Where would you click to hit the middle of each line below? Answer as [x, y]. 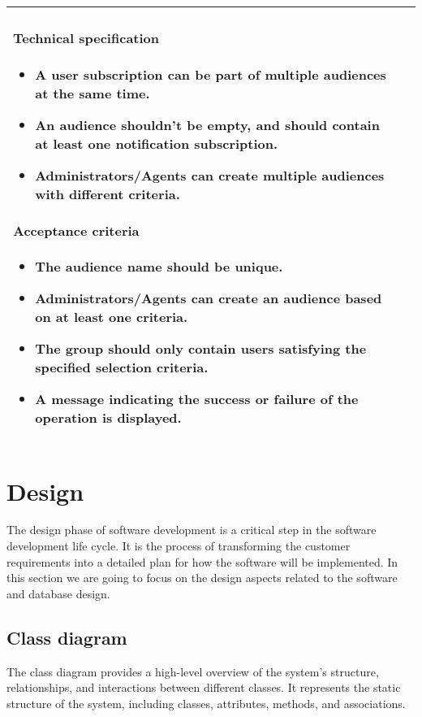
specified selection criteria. [122, 367]
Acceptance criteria [76, 231]
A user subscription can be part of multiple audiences [211, 74]
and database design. [58, 593]
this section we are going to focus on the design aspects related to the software [202, 578]
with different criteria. [108, 193]
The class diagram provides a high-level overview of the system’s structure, [193, 671]
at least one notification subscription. [157, 143]
